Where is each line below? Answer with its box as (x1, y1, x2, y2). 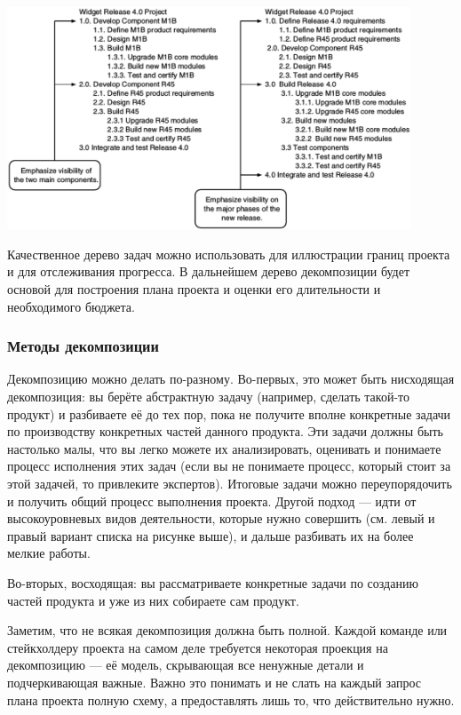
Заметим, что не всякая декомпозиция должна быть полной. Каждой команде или (7, 621, 448, 640)
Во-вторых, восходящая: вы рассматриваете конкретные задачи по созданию (7, 573, 418, 592)
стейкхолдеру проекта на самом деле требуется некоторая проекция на (7, 638, 388, 656)
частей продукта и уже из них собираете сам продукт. (7, 591, 299, 609)
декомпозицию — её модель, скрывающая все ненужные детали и (7, 655, 364, 674)
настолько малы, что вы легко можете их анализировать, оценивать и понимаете (7, 439, 441, 457)
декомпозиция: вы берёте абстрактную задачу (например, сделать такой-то (7, 387, 409, 406)
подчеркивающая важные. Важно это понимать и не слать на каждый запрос (7, 672, 422, 691)
